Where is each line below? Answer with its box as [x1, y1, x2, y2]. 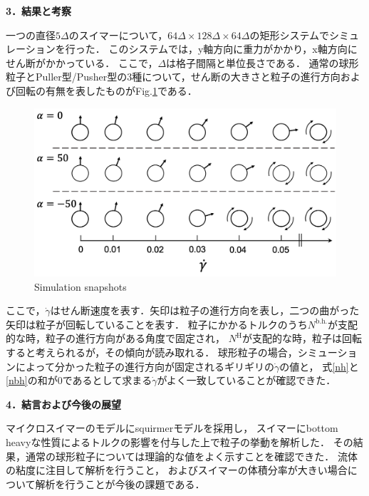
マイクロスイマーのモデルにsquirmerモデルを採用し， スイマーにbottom [6, 420, 338, 435]
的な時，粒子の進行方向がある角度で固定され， [6, 331, 225, 346]
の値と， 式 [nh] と [279, 358, 359, 373]
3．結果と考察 [6, 4, 72, 18]
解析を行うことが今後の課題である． [35, 476, 205, 491]
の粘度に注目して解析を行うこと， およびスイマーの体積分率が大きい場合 [6, 463, 348, 477]
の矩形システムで [249, 27, 330, 42]
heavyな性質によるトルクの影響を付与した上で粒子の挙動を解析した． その [6, 434, 353, 449]
